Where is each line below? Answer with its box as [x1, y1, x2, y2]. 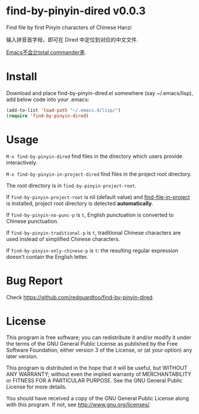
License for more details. [6, 383, 67, 390]
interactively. [6, 159, 37, 166]
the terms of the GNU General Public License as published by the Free [6, 340, 178, 347]
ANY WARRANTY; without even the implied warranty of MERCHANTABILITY [6, 371, 192, 378]
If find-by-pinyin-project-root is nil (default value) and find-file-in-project [6, 193, 190, 200]
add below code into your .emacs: [6, 96, 90, 103]
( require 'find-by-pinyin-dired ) [6, 113, 89, 119]
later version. [6, 353, 39, 360]
